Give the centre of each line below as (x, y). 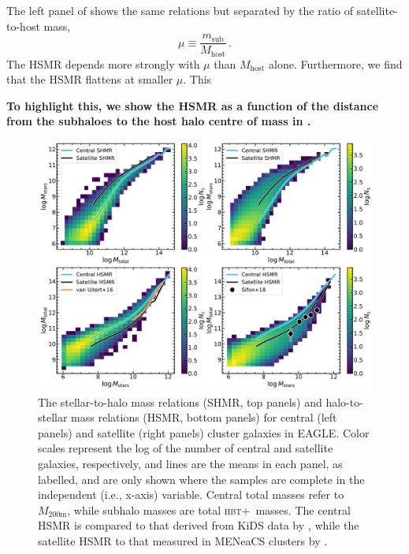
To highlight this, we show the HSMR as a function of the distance (193, 105)
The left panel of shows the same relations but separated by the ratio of (180, 10)
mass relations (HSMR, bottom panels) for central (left (204, 417)
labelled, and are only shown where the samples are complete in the (201, 479)
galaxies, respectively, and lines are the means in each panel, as (190, 464)
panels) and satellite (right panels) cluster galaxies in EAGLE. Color (204, 432)
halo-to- (344, 402)
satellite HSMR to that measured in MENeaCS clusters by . (183, 541)
